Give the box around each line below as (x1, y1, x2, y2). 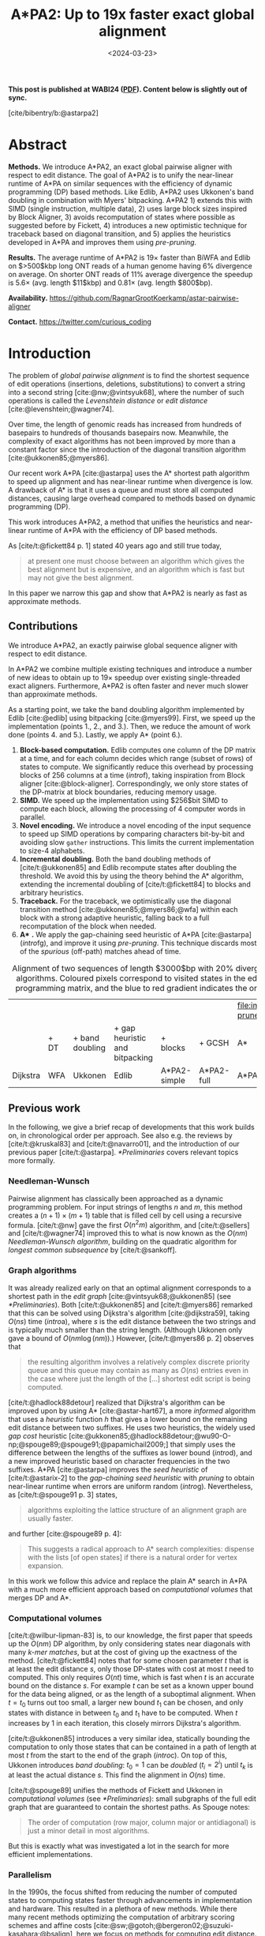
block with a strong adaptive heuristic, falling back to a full (19, 913, 210, 922)
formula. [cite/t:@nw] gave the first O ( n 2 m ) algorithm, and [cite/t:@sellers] (8, 1218, 250, 1229)
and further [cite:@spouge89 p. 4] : (8, 1529, 122, 1538)
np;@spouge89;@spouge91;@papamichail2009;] (8, 1439, 169, 1449)
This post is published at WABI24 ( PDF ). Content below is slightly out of (8, 84, 248, 94)
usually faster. (27, 1514, 73, 1523)
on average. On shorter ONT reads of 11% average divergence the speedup (8, 269, 253, 279)
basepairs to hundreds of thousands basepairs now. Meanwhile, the (8, 428, 229, 437)
